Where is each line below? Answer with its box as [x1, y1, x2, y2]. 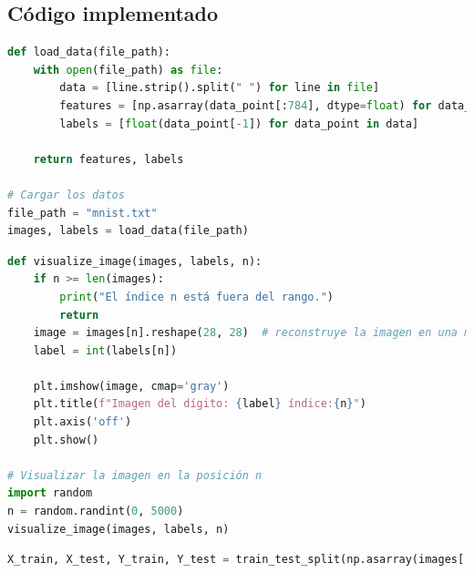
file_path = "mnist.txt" [7, 206, 158, 220]
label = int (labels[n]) [33, 343, 178, 357]
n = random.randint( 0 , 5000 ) [7, 505, 184, 518]
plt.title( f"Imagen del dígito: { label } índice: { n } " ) [33, 397, 366, 411]
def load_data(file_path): [7, 46, 170, 59]
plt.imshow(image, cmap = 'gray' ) [33, 379, 230, 393]
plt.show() [33, 433, 99, 446]
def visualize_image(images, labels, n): [7, 254, 263, 268]
